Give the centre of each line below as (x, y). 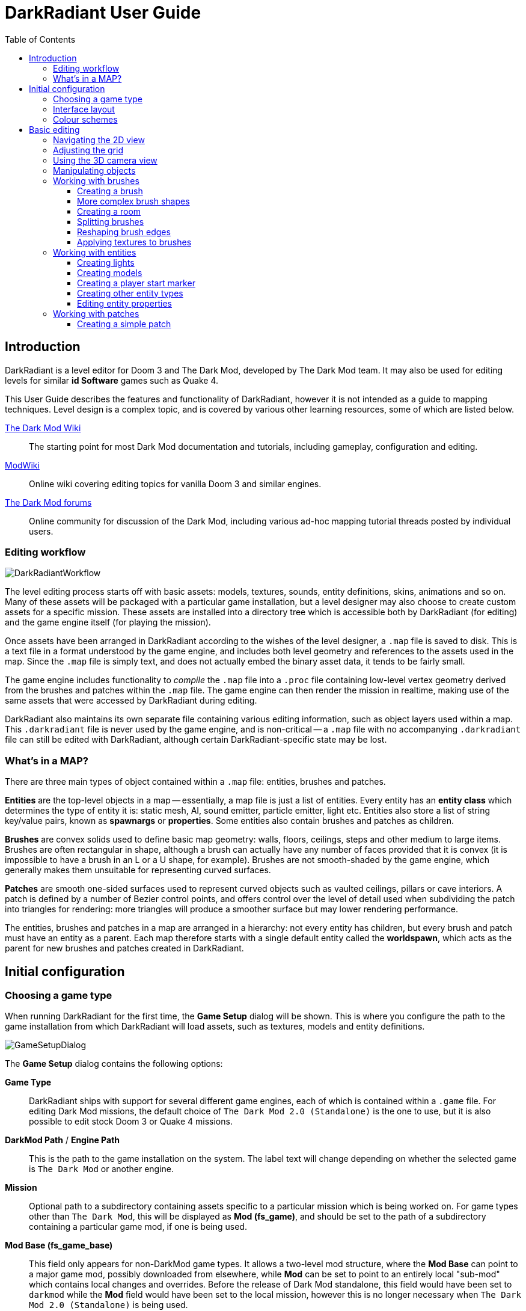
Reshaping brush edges (124, 232)
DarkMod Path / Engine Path (63, 1140)
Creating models (110, 272)
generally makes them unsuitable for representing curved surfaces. (138, 870)
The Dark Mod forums (48, 502)
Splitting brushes (111, 221)
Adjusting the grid (88, 150)
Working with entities (95, 252)
